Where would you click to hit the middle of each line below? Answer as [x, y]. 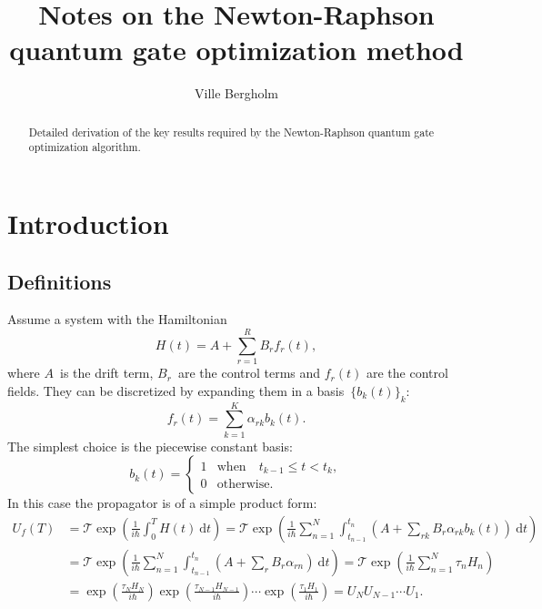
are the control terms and [249, 373]
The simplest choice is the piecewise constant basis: [150, 446]
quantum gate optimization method [236, 50]
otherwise [243, 485]
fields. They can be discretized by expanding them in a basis [176, 390]
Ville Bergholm [236, 93]
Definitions [60, 281]
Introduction [88, 223]
